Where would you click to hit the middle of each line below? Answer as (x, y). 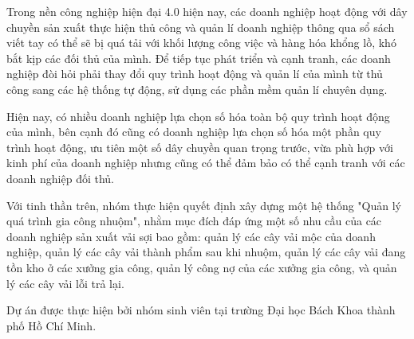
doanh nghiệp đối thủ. (60, 178)
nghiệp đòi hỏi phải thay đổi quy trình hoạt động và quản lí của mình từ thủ (195, 74)
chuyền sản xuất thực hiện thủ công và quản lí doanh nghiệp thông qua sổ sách (201, 27)
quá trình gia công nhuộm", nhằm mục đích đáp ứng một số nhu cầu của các (194, 221)
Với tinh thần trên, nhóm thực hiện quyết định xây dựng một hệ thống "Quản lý (204, 205)
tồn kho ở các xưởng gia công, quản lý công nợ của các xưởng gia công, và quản (202, 267)
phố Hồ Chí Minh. (51, 325)
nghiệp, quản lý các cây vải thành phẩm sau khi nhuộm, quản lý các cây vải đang (206, 252)
